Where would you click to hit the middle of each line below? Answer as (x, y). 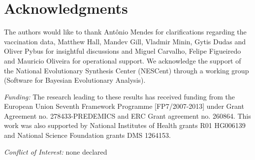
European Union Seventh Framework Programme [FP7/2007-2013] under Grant (124, 106)
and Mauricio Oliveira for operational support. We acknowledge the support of (123, 60)
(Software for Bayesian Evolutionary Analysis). (75, 80)
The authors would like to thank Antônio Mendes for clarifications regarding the (125, 32)
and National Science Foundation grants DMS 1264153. (87, 135)
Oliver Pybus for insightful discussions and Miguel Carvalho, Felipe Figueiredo (123, 51)
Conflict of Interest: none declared (56, 151)
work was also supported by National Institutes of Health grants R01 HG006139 (125, 125)
